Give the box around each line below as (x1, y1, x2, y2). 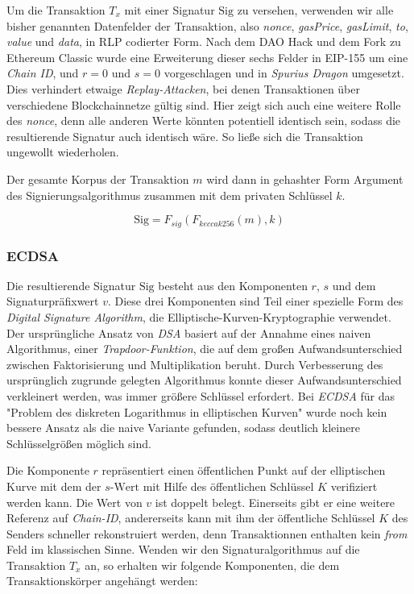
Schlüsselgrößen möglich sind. (6, 434, 151, 451)
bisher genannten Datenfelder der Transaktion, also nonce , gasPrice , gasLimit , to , (6, 17, 408, 34)
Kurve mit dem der (6, 477, 101, 494)
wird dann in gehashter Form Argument (206, 170, 404, 187)
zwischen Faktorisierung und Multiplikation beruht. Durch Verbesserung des (6, 355, 383, 372)
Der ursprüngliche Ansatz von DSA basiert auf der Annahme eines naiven (6, 324, 371, 341)
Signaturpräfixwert (6, 293, 99, 309)
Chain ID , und (6, 64, 79, 81)
